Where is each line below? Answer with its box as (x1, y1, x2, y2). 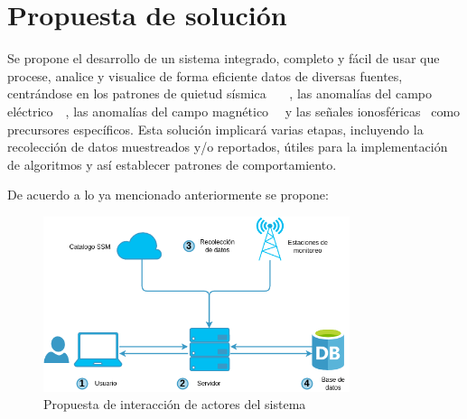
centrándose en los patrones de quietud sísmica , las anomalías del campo (7, 84, 432, 103)
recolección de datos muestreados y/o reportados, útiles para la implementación (7, 137, 448, 156)
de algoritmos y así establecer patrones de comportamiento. (7, 154, 337, 173)
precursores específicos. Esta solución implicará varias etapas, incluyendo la (7, 119, 424, 138)
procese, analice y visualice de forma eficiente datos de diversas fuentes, (7, 66, 403, 85)
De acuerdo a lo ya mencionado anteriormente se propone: (7, 185, 329, 204)
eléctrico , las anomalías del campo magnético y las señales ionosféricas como (7, 101, 461, 120)
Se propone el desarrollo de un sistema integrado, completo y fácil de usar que (7, 49, 440, 68)
